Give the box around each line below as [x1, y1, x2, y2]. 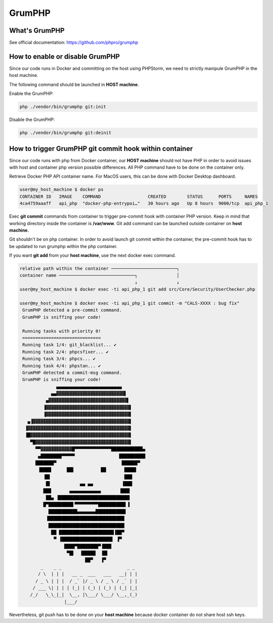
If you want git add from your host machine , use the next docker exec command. [9, 252, 176, 258]
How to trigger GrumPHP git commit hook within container [9, 144, 193, 153]
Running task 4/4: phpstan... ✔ [22, 363, 101, 369]
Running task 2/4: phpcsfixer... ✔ [22, 349, 109, 355]
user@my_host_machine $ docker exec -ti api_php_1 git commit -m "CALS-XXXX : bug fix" [19, 301, 240, 306]
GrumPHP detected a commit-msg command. [22, 370, 122, 375]
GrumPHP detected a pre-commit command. [22, 308, 122, 313]
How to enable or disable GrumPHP [9, 52, 120, 61]
